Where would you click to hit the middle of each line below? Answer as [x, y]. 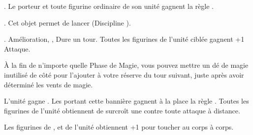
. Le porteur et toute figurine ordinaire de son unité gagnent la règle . [109, 6]
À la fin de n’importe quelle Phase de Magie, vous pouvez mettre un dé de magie [126, 65]
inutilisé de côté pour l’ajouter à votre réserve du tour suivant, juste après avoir [124, 74]
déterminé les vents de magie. [48, 84]
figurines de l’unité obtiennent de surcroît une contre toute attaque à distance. [122, 110]
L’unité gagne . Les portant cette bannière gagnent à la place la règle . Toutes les [126, 101]
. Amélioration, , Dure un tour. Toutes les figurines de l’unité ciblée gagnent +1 [124, 39]
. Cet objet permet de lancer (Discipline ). [67, 22]
